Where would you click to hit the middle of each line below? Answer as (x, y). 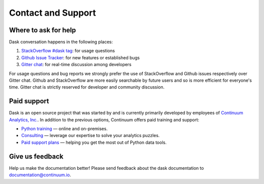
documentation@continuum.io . (40, 175)
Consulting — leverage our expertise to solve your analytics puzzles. (90, 136)
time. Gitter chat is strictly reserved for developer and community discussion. (87, 87)
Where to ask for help (43, 30)
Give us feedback (36, 156)
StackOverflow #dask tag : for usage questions (68, 51)
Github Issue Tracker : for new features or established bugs (80, 57)
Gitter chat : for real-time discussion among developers (76, 65)
